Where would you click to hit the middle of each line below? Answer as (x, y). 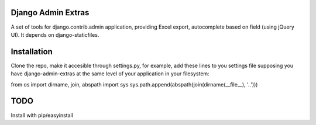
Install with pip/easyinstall (42, 115)
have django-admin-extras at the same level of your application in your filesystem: (110, 74)
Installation (32, 52)
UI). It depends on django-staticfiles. (55, 34)
